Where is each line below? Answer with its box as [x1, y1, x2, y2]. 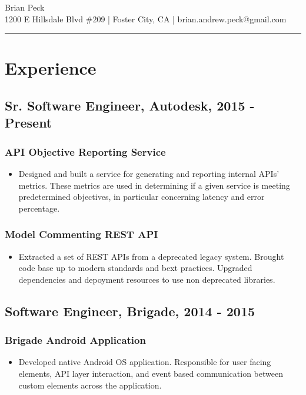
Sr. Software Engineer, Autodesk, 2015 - [5, 96, 255, 114]
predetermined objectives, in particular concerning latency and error [18, 190, 265, 203]
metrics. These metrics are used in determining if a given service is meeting [18, 179, 290, 191]
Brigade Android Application [5, 333, 146, 347]
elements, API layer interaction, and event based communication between [18, 367, 283, 379]
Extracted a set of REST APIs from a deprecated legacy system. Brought [18, 250, 284, 262]
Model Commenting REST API [5, 227, 158, 242]
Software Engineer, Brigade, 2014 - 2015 [5, 302, 255, 320]
